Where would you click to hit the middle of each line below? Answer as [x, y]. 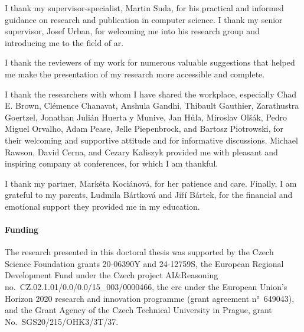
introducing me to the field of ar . [64, 42]
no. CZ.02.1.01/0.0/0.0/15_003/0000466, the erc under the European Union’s [146, 287]
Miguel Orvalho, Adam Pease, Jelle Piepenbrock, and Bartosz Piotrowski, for [144, 128]
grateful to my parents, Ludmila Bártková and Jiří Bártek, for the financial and [149, 195]
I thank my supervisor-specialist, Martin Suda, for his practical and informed [144, 8]
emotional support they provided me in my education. [102, 206]
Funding [22, 230]
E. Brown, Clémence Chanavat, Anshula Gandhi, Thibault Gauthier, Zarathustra [152, 105]
